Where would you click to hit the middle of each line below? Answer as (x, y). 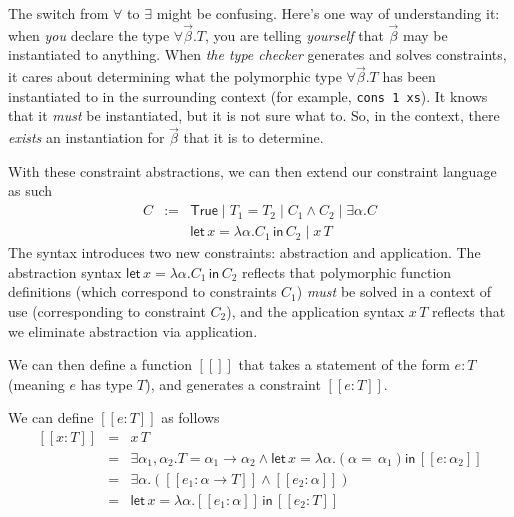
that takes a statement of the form (344, 364)
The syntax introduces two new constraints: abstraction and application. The (244, 252)
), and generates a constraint (233, 383)
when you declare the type (89, 34)
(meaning (36, 383)
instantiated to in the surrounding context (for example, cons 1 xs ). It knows (248, 95)
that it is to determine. (253, 137)
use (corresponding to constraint (107, 310)
